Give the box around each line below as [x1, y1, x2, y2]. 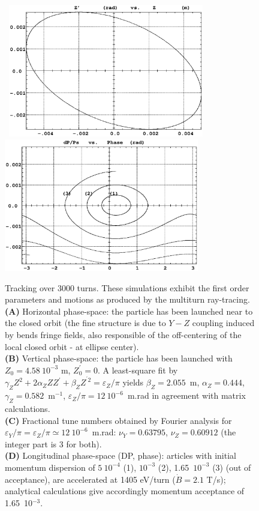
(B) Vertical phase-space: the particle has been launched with [5, 352, 233, 364]
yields [122, 376, 144, 389]
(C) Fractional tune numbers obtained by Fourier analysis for [5, 414, 232, 426]
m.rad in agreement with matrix [127, 389, 246, 402]
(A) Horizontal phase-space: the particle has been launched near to [5, 304, 253, 317]
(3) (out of [212, 461, 251, 473]
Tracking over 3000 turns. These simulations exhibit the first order [5, 281, 249, 294]
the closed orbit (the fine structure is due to [5, 316, 166, 329]
